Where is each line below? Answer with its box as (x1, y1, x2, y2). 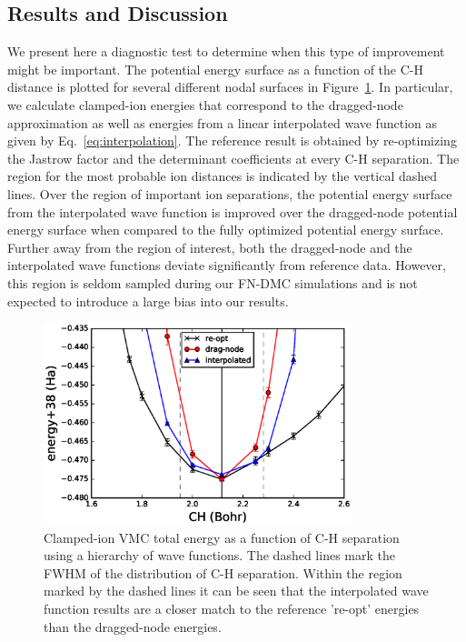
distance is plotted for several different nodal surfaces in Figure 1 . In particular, (7, 77, 453, 96)
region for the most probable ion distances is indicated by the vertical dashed (7, 166, 438, 186)
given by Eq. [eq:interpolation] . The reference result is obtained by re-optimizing (7, 131, 457, 150)
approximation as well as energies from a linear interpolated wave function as (7, 113, 437, 132)
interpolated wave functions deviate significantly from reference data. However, (7, 256, 446, 275)
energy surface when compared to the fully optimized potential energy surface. (7, 220, 444, 239)
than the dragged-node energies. (44, 617, 222, 636)
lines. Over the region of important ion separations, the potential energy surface (7, 184, 452, 203)
